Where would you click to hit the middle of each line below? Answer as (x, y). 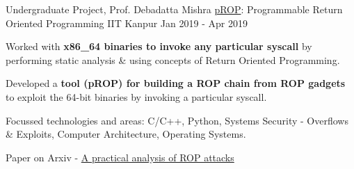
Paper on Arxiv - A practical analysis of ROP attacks (120, 157)
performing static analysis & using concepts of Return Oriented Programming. (173, 59)
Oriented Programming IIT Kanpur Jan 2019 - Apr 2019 (127, 23)
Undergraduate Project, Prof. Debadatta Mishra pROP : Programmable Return (174, 9)
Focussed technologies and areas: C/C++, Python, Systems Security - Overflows (177, 120)
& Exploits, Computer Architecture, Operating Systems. (126, 134)
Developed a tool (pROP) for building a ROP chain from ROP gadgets (176, 83)
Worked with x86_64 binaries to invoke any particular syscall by (159, 46)
